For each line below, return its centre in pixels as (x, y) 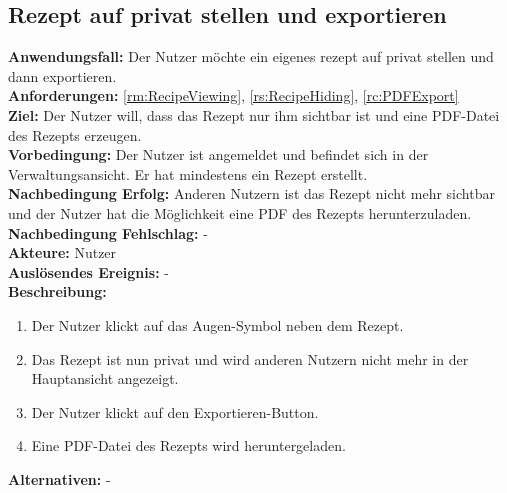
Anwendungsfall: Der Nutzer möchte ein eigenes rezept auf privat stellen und (251, 56)
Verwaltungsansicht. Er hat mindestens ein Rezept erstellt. (188, 173)
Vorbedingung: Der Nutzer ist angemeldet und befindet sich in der (218, 154)
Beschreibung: (57, 291)
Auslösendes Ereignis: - (88, 271)
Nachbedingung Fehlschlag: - (108, 232)
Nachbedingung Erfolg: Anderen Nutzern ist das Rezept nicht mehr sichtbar (251, 193)
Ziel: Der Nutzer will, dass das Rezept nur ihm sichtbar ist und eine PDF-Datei (254, 114)
